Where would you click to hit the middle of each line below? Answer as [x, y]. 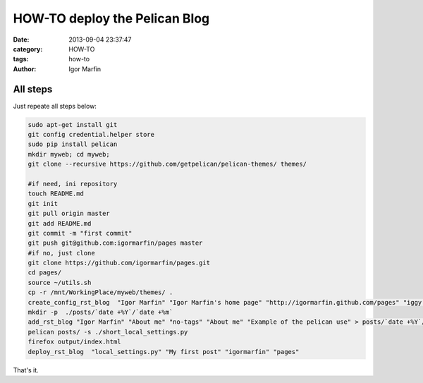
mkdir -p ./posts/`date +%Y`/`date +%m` [100, 312]
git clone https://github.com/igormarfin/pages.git [119, 263]
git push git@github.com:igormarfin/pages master [115, 243]
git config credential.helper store [91, 134]
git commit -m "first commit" [80, 233]
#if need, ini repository [73, 184]
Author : [25, 69]
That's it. [26, 370]
